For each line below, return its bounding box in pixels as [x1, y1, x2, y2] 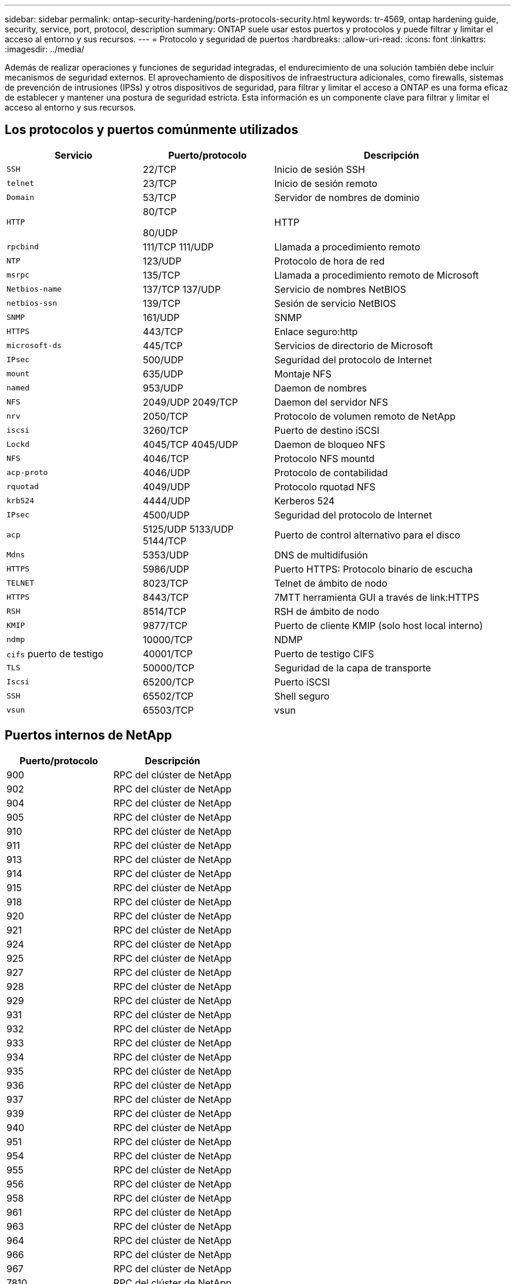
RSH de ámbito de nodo [274, 605, 380, 617]
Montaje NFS [274, 367, 332, 380]
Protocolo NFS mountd [274, 452, 375, 464]
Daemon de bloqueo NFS [274, 438, 386, 450]
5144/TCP [143, 534, 187, 547]
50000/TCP [143, 661, 195, 674]
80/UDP [143, 226, 178, 239]
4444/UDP [143, 494, 190, 507]
